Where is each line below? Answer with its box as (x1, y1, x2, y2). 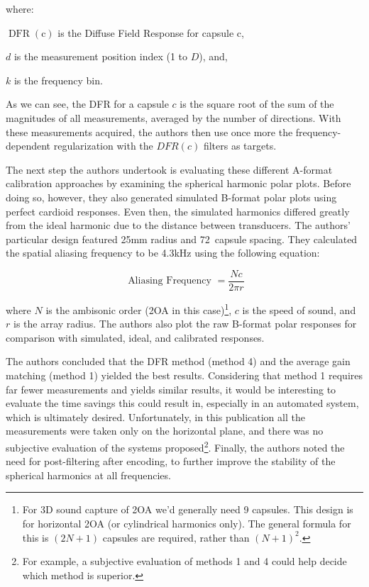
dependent (6, 138, 51, 153)
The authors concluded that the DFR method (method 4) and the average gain (6, 354, 351, 369)
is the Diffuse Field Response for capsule (57, 25, 234, 40)
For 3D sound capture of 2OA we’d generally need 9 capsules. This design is (22, 502, 353, 517)
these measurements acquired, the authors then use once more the (6, 124, 293, 139)
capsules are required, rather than (102, 530, 250, 544)
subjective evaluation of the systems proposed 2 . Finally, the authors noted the (6, 437, 345, 454)
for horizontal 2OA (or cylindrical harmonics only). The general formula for (22, 516, 351, 530)
